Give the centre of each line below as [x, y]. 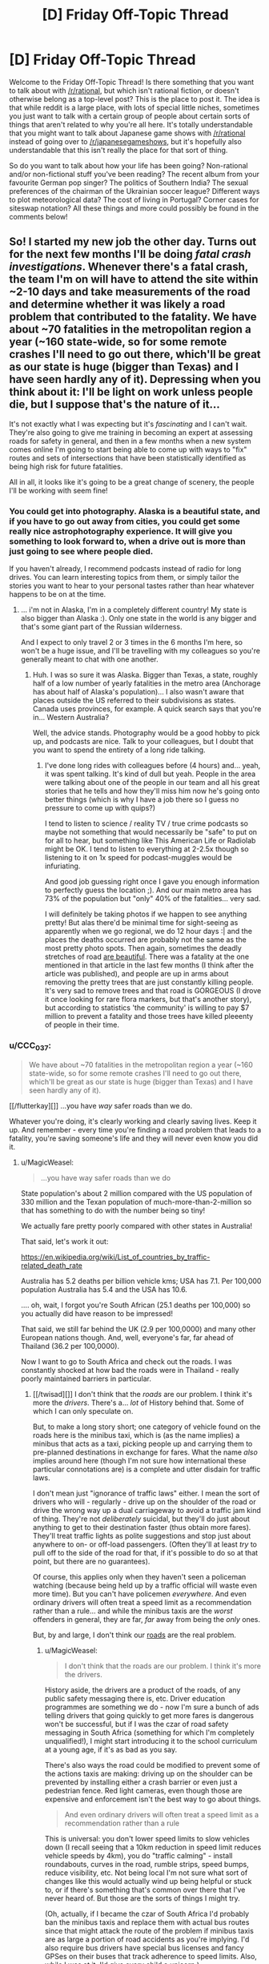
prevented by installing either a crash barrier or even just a [141, 1782]
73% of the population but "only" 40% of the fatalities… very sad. [153, 899]
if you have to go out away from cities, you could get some [125, 521]
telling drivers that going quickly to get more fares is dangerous [149, 1715]
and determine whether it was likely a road [117, 305]
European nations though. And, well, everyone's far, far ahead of [127, 1337]
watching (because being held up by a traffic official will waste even [145, 1585]
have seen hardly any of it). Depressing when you [135, 379]
